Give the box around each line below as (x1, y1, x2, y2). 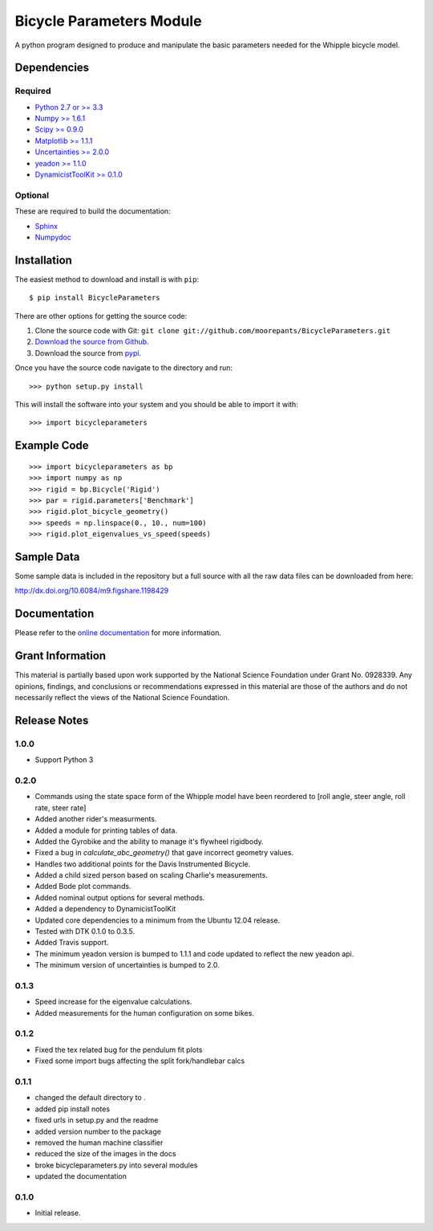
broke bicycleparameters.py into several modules (34, 1160, 198, 1170)
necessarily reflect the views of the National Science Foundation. (14, 693, 230, 703)
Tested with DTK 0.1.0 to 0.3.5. (34, 927, 136, 936)
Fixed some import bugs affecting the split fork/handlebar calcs (34, 1056, 245, 1066)
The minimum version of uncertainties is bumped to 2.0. (34, 960, 220, 970)
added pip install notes (34, 1104, 111, 1114)
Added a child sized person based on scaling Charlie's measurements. (34, 870, 268, 880)
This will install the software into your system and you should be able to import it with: (14, 400, 298, 409)
